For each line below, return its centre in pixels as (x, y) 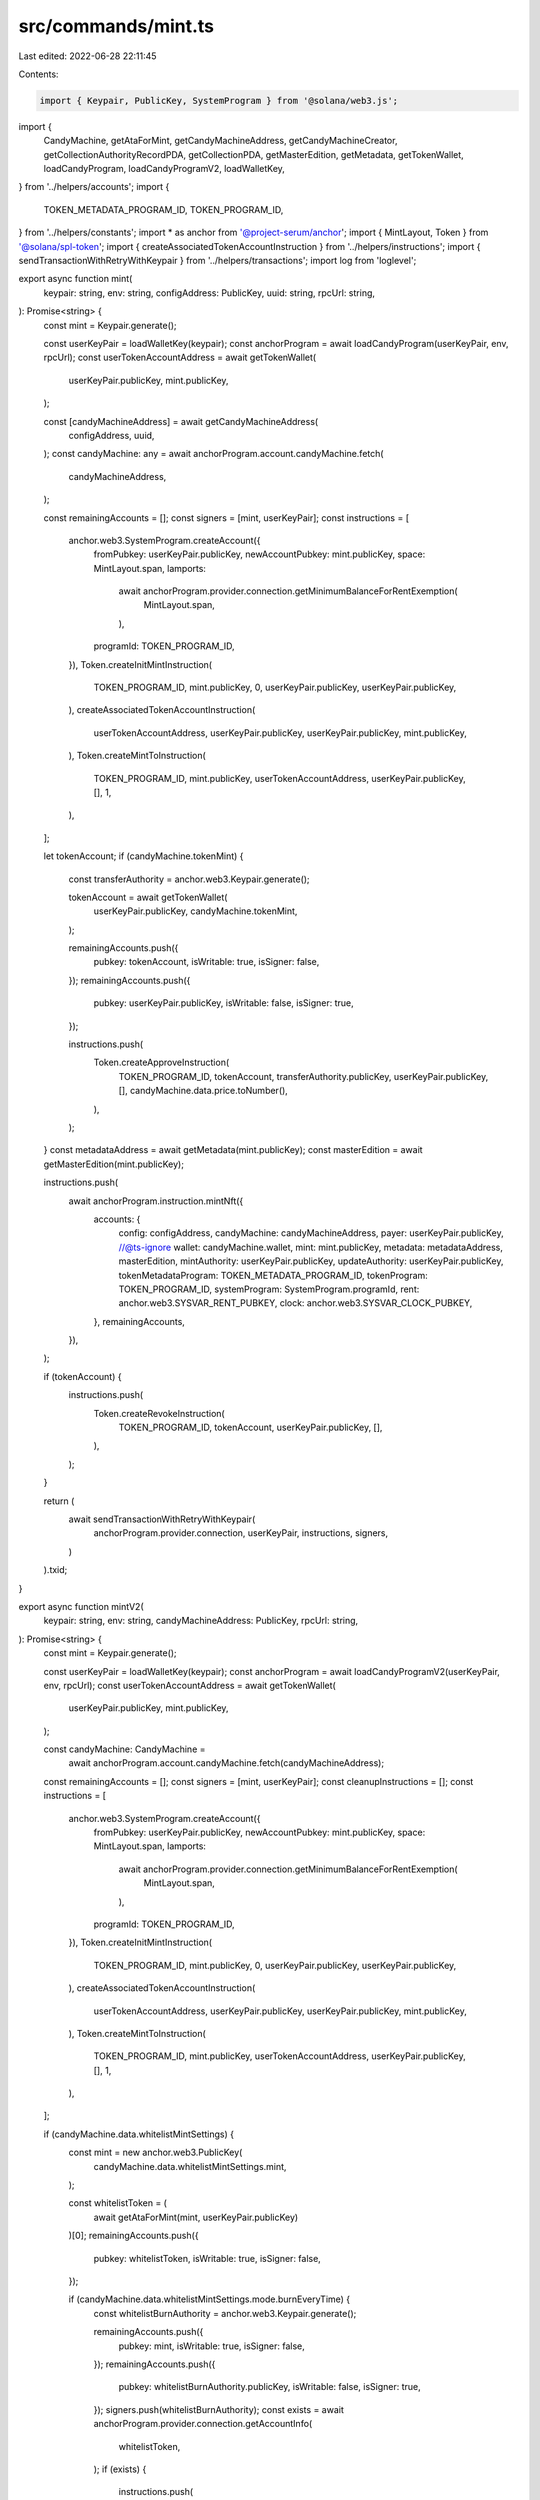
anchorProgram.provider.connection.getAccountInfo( (203, 2424)
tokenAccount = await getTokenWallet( (148, 897)
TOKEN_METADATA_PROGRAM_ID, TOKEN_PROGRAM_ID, (163, 209)
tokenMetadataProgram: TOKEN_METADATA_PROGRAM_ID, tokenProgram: (273, 1275)
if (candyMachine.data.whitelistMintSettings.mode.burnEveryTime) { (209, 2299)
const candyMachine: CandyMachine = (124, 1749)
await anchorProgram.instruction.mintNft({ (156, 1201)
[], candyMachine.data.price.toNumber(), (203, 1091)
